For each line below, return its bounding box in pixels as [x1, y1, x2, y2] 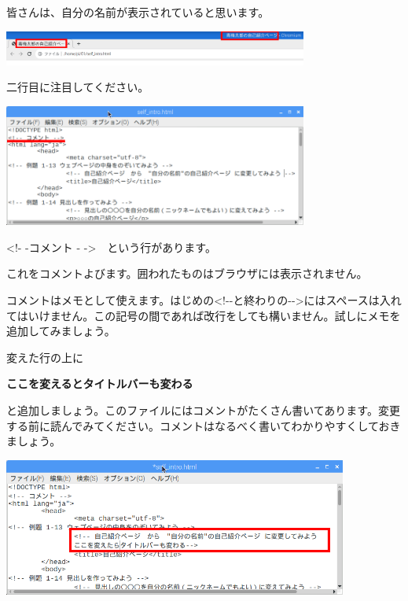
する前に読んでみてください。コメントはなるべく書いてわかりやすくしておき [6, 417, 401, 433]
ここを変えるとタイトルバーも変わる [6, 375, 193, 392]
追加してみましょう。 [6, 323, 116, 339]
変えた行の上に [6, 348, 83, 365]
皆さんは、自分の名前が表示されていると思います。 [6, 4, 270, 20]
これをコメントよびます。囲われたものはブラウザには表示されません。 [6, 265, 368, 282]
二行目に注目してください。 [6, 79, 149, 95]
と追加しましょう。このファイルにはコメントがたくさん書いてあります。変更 [6, 401, 400, 418]
